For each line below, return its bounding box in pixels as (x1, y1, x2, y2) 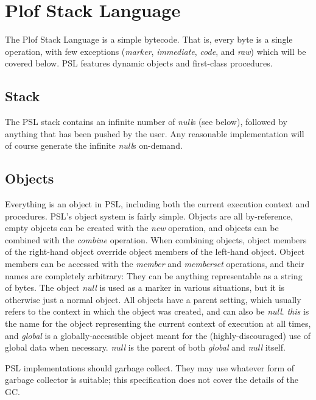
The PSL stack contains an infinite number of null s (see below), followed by (5, 115, 287, 128)
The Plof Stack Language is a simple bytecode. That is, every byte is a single (5, 33, 293, 46)
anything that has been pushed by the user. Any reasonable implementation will (5, 127, 304, 140)
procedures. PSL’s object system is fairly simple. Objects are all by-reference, (5, 209, 293, 222)
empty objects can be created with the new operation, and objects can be (5, 221, 279, 234)
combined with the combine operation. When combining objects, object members (5, 233, 307, 246)
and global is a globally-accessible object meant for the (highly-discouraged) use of (5, 329, 311, 341)
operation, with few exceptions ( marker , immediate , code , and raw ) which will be (5, 45, 306, 57)
